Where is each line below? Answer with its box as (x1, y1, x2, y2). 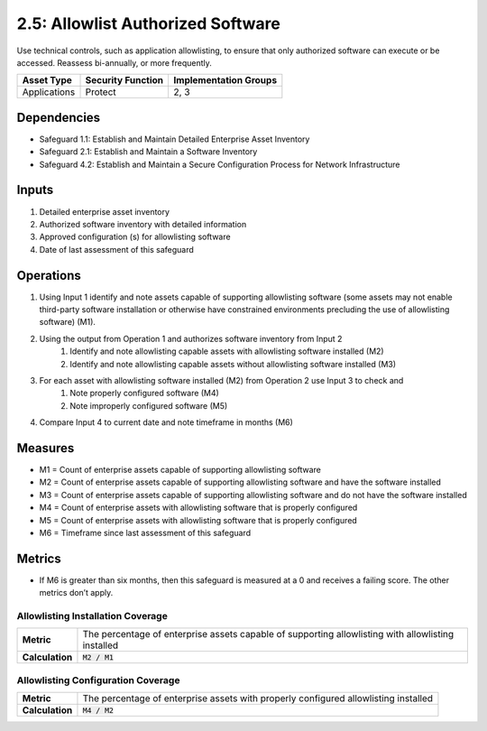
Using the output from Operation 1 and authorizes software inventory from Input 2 (39, 333, 343, 344)
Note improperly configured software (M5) (69, 400, 228, 411)
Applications (22, 86, 76, 98)
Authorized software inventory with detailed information (39, 218, 247, 229)
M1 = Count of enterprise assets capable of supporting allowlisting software (39, 465, 322, 476)
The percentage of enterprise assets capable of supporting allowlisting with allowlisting (82, 628, 455, 641)
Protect (85, 86, 116, 98)
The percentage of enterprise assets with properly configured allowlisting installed (82, 692, 433, 705)
